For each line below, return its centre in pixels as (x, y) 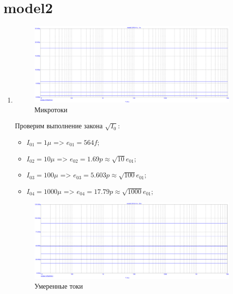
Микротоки (51, 109)
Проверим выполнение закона (59, 126)
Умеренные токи (59, 285)
